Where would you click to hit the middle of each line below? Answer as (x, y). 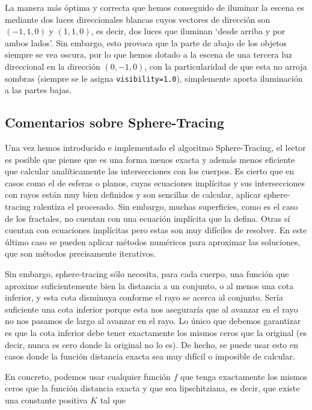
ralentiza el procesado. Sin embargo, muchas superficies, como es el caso (166, 206)
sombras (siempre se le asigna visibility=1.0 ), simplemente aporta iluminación (154, 78)
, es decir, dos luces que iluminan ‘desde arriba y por (188, 31)
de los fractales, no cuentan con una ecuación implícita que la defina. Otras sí (148, 218)
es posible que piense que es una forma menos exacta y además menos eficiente (150, 159)
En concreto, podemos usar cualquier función (88, 376)
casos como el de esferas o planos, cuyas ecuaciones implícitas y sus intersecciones (155, 182)
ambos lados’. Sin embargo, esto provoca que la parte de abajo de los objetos (146, 42)
